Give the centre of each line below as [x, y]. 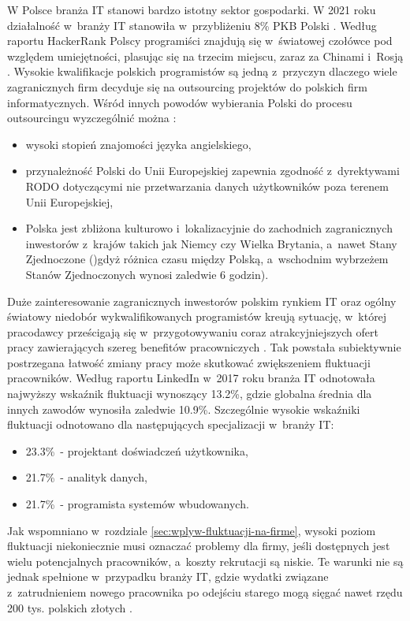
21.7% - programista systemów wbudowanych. [137, 504]
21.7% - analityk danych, [86, 477]
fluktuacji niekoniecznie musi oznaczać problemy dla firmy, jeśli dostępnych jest [199, 546]
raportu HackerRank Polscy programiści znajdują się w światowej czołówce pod [200, 41]
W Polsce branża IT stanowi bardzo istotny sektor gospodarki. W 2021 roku [192, 9]
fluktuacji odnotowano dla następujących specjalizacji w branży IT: [171, 424]
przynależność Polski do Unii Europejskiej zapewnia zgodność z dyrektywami [212, 171]
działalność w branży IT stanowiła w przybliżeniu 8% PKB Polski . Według [192, 25]
